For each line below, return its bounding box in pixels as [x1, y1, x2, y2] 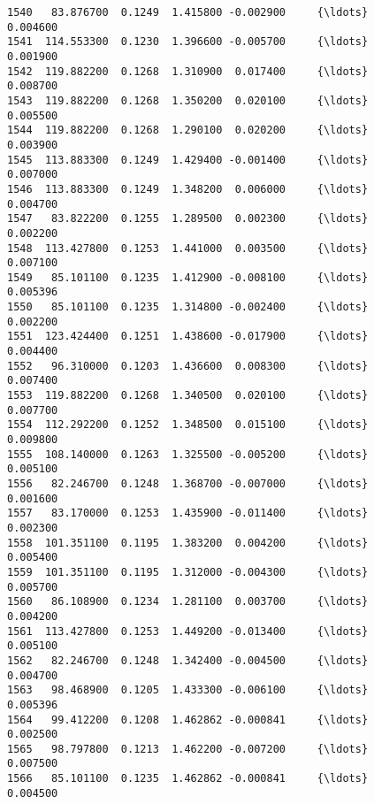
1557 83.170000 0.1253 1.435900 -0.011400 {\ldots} [7, 507, 369, 520]
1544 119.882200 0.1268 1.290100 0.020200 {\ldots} [7, 124, 369, 137]
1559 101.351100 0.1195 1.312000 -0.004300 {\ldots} [7, 565, 369, 578]
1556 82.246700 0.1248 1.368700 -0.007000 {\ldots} [7, 478, 369, 490]
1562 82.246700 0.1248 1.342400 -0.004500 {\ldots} [7, 654, 369, 667]
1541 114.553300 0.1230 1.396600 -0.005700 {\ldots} [7, 35, 369, 49]
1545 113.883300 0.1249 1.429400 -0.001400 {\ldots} [7, 153, 369, 166]
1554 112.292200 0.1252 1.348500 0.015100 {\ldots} [7, 418, 369, 432]
